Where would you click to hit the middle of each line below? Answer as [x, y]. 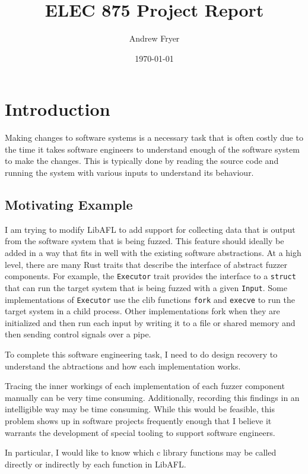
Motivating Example [69, 205]
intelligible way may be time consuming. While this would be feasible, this [140, 409]
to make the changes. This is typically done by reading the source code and [142, 161]
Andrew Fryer [154, 38]
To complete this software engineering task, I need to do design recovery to [141, 354]
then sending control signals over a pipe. [78, 334]
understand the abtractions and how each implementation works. [123, 366]
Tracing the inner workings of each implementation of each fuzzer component [145, 386]
